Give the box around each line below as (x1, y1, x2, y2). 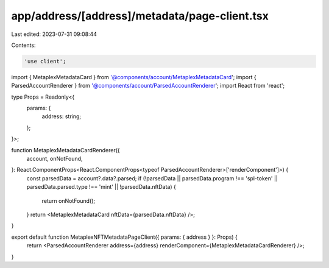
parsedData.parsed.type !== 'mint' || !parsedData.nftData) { (26, 183, 176, 191)
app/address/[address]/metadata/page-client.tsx (11, 9, 269, 23)
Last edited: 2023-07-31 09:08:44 (11, 30, 97, 38)
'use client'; (24, 58, 66, 65)
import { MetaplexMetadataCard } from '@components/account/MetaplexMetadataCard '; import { (11, 73, 256, 80)
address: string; (41, 113, 82, 120)
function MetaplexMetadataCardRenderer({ (11, 146, 120, 153)
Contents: (11, 41, 36, 49)
